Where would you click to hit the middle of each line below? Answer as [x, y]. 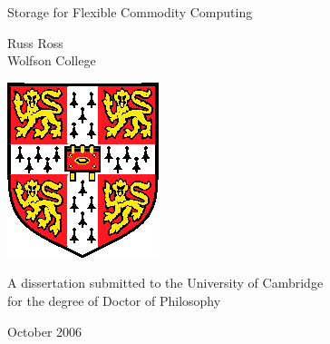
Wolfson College [52, 60]
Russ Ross [35, 42]
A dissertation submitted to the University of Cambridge [165, 283]
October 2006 [45, 331]
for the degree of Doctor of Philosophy [114, 300]
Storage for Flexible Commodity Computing [130, 12]
